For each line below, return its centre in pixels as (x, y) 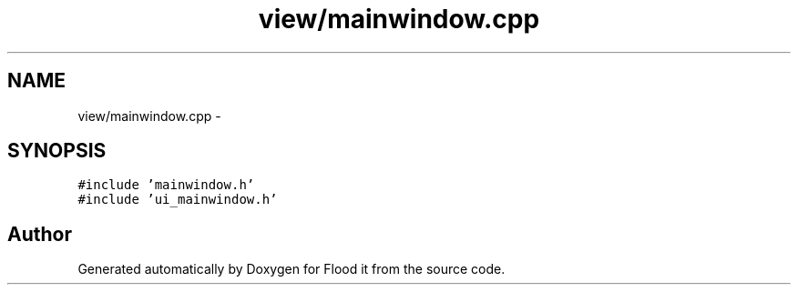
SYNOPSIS (57, 151)
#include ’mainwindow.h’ (166, 185)
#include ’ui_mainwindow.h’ (178, 200)
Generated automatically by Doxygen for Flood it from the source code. (292, 269)
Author (40, 234)
